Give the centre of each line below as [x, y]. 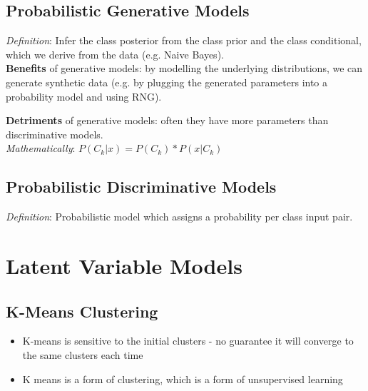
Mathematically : [41, 148]
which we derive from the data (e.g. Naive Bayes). [115, 54]
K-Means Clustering [82, 311]
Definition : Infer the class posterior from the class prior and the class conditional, [184, 40]
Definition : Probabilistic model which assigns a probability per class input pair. [179, 217]
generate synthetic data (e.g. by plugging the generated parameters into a [167, 82]
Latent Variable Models [124, 265]
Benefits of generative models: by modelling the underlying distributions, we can [184, 68]
